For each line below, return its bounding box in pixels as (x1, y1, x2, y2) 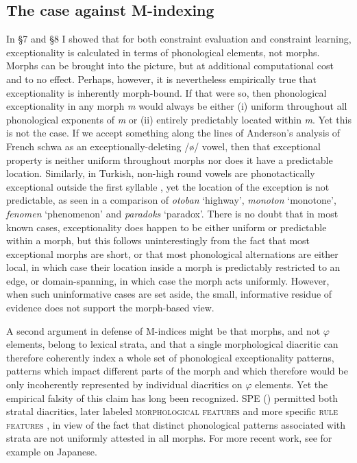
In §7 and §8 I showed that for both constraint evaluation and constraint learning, (6, 32, 352, 46)
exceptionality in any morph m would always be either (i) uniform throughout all (6, 99, 347, 113)
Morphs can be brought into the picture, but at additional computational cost (6, 58, 334, 73)
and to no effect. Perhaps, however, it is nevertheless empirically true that (6, 71, 317, 86)
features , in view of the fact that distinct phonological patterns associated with (6, 417, 346, 431)
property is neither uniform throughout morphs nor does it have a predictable (6, 152, 333, 167)
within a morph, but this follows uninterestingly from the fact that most (6, 233, 310, 248)
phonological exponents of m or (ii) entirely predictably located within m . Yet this (6, 112, 352, 126)
